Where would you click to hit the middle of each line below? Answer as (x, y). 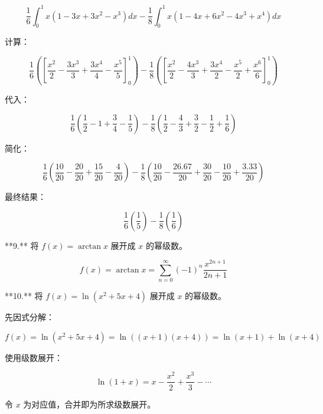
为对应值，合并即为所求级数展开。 (89, 404)
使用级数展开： (34, 357)
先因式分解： (30, 317)
